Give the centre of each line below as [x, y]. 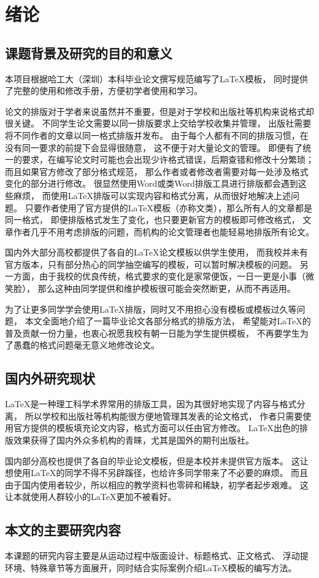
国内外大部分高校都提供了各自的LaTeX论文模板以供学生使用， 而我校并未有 [157, 252]
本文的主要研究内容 [63, 530]
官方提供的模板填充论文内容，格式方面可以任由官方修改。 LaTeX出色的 [156, 428]
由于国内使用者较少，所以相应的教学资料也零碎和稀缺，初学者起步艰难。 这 [157, 484]
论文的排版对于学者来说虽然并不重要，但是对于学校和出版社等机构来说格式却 [159, 111]
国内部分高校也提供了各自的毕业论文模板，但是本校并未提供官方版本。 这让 [157, 460]
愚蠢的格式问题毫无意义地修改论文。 [86, 345]
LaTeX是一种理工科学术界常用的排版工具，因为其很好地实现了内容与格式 [151, 404]
